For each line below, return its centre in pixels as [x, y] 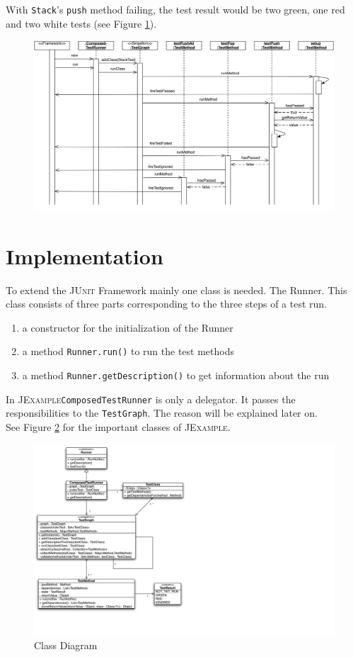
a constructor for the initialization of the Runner [128, 327]
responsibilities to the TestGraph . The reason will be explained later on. [162, 413]
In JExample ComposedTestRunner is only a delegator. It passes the [151, 399]
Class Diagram [66, 645]
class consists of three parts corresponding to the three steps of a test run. [167, 304]
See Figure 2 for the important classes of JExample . [118, 426]
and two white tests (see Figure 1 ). [81, 23]
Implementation [85, 255]
